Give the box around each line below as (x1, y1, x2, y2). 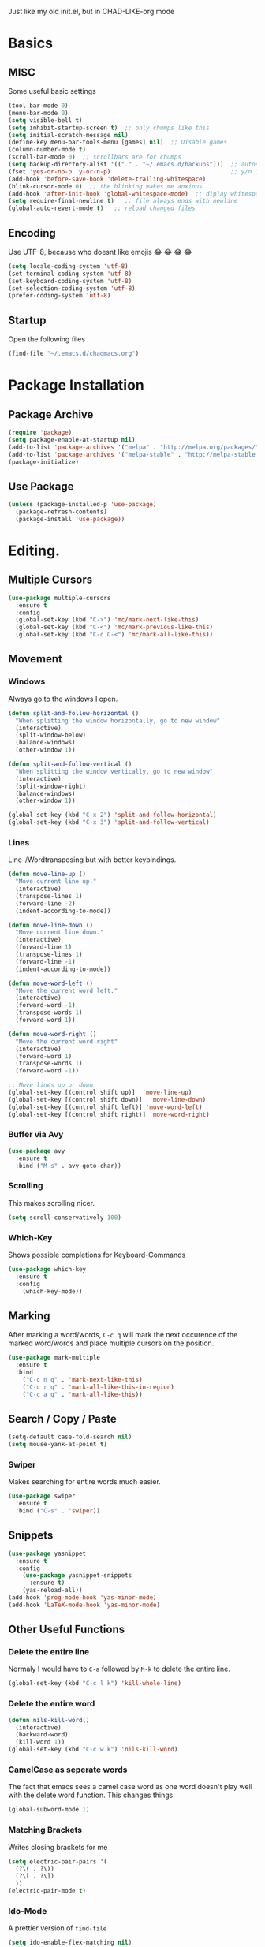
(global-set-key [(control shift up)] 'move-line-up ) (8, 1088, 192, 1097)
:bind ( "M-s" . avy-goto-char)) (15, 1162, 122, 1169)
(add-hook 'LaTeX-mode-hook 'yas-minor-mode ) (8, 1601, 160, 1609)
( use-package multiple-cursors (8, 594, 111, 602)
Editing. (8, 542, 61, 559)
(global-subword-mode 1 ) (8, 1806, 90, 1814)
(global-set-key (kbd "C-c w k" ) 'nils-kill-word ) (8, 1746, 178, 1754)
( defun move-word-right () (8, 1030, 97, 1038)
